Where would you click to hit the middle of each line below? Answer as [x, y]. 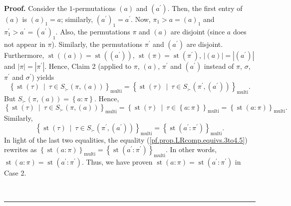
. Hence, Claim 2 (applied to [88, 66]
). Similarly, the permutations [97, 44]
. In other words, [191, 149]
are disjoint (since [198, 31]
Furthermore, [24, 55]
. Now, [141, 19]
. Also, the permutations [93, 31]
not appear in [25, 44]
